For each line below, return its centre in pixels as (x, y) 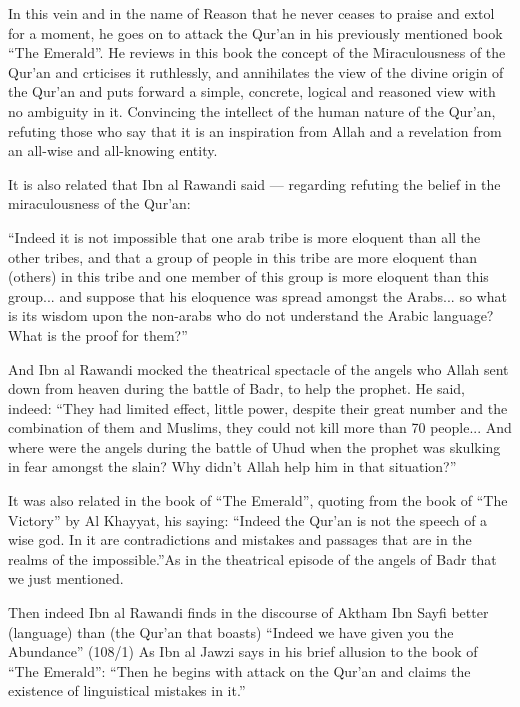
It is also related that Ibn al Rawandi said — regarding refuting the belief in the (254, 183)
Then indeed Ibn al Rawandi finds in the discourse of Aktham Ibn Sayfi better (248, 612)
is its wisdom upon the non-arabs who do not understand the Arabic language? (251, 315)
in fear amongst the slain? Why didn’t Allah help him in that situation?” (232, 466)
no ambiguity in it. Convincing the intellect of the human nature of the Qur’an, (252, 110)
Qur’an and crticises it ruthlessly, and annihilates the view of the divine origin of (256, 71)
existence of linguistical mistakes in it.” (127, 690)
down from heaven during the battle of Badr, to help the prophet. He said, (237, 388)
